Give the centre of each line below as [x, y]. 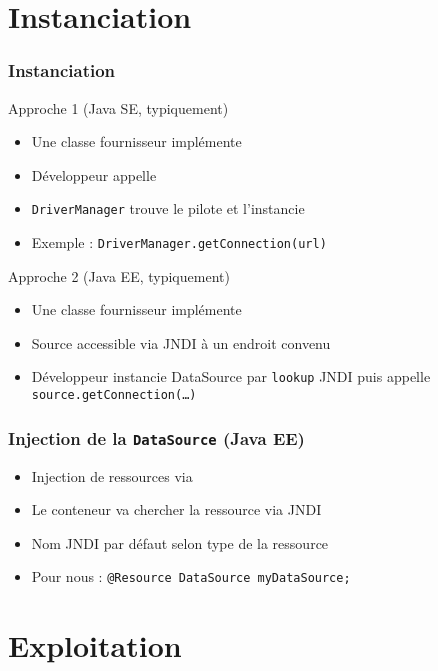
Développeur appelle [94, 174]
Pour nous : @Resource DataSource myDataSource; [191, 576]
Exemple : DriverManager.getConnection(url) [179, 242]
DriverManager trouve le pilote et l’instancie [168, 208]
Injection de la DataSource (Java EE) [156, 437]
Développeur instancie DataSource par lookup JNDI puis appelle [231, 376]
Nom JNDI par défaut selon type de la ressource [180, 542]
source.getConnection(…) [114, 395]
